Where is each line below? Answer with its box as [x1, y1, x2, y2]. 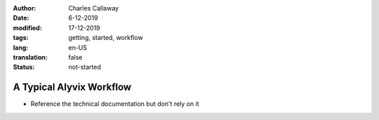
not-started [68, 63, 101, 72]
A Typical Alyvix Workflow [13, 81, 132, 93]
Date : [13, 14, 29, 22]
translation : [13, 53, 48, 61]
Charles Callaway [68, 4, 119, 12]
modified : [13, 23, 42, 32]
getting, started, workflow [68, 34, 143, 42]
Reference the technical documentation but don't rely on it [30, 100, 199, 108]
